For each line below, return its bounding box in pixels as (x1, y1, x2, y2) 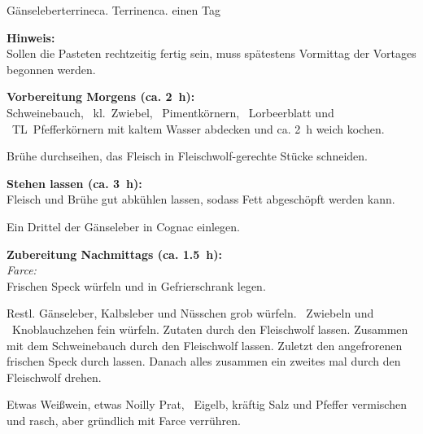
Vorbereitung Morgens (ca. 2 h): (7, 88, 195, 105)
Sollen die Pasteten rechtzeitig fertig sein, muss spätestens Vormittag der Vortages (7, 45, 416, 62)
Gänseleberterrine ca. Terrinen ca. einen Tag (7, 2, 220, 18)
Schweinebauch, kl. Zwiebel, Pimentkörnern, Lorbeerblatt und (7, 103, 334, 121)
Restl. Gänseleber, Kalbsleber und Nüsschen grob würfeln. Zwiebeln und (7, 305, 374, 322)
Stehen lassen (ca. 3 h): (7, 174, 142, 191)
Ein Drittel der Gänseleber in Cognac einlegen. (7, 217, 240, 235)
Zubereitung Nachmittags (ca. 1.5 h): (7, 245, 223, 262)
